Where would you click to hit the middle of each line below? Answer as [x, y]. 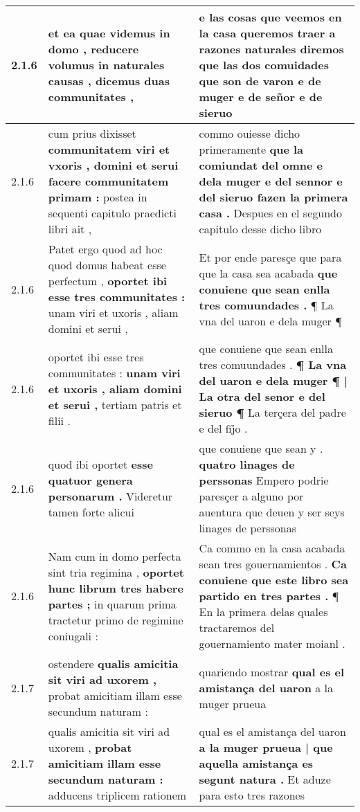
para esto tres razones [252, 795]
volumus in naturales [106, 65]
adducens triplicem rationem [117, 795]
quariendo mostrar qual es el [272, 671]
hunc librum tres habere [116, 588]
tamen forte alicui [91, 512]
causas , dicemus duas [109, 81]
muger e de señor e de [261, 97]
